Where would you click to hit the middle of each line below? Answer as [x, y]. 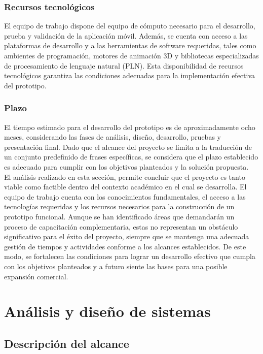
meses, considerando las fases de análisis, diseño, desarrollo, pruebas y [112, 137]
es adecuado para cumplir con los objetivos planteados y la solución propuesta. [126, 166]
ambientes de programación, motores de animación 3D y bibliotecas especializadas [131, 55]
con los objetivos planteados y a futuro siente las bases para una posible [116, 266]
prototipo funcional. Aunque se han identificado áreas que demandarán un [119, 216]
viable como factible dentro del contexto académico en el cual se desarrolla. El [125, 187]
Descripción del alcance [67, 343]
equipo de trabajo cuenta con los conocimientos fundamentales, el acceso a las [125, 196]
